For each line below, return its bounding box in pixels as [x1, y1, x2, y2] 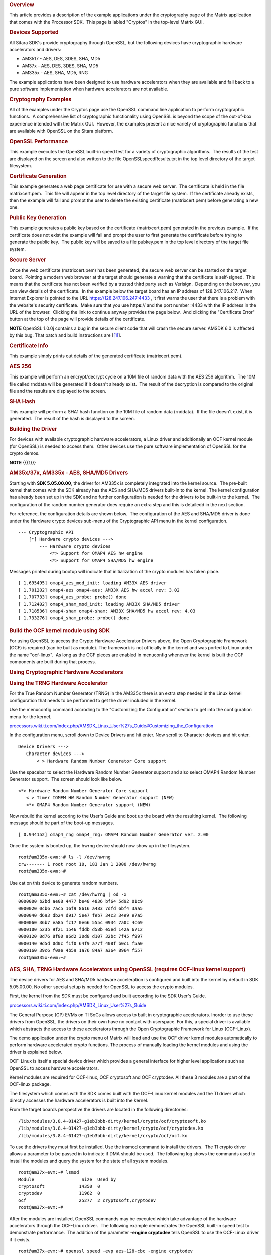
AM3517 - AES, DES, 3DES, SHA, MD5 [22, 56, 100, 62]
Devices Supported [9, 29, 59, 36]
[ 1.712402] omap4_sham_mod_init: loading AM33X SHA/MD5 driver [18, 601, 180, 607]
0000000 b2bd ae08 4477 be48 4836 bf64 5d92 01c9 [18, 899, 143, 904]
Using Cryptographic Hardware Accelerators [9, 668, 124, 675]
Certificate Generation [9, 172, 67, 179]
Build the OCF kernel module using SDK [9, 626, 110, 634]
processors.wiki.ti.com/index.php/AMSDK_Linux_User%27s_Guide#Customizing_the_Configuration [9, 723, 214, 729]
